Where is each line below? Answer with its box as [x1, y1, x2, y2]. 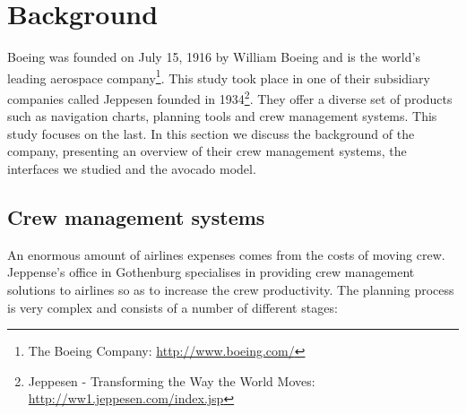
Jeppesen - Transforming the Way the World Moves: [28, 371, 315, 390]
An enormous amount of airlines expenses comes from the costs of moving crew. [7, 245, 445, 263]
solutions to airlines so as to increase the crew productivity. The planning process [7, 280, 454, 298]
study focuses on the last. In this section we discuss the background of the [7, 124, 415, 142]
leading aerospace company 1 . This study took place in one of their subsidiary [7, 65, 430, 87]
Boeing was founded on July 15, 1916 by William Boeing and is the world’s [7, 47, 420, 66]
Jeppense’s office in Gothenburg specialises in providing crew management [7, 263, 415, 281]
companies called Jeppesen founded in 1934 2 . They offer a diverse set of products [7, 86, 453, 108]
